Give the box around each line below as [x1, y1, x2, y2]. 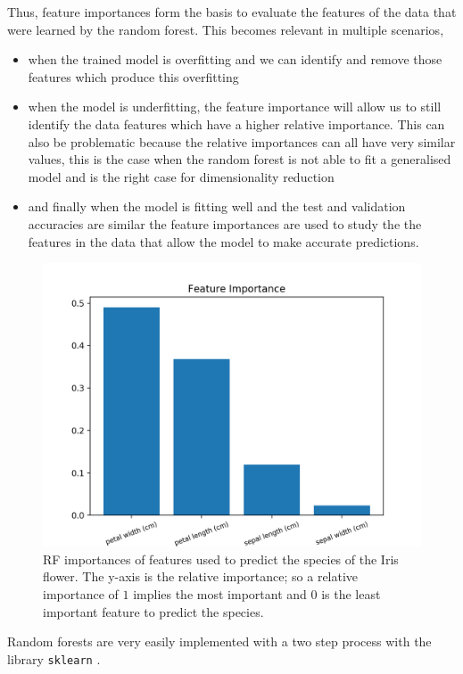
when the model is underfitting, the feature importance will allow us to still [28, 97, 442, 116]
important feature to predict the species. [43, 602, 264, 621]
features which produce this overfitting [28, 67, 239, 86]
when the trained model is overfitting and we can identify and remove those [28, 50, 442, 69]
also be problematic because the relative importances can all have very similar [28, 132, 456, 151]
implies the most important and [133, 584, 307, 603]
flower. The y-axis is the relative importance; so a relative [43, 567, 359, 586]
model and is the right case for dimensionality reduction [28, 167, 335, 185]
